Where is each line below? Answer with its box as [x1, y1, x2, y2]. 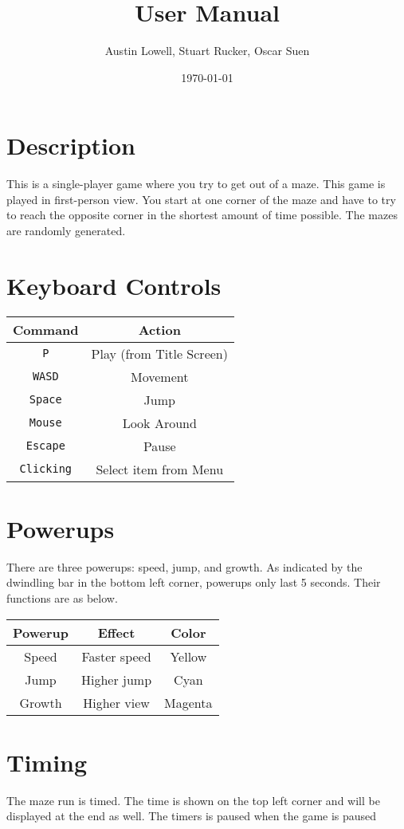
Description [6, 129, 136, 162]
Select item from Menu [96, 459, 224, 478]
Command [13, 320, 79, 339]
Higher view [83, 693, 150, 712]
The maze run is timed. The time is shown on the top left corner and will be [6, 792, 380, 808]
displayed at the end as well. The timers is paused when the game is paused [6, 807, 377, 824]
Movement [131, 367, 189, 386]
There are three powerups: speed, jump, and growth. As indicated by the [6, 558, 363, 575]
